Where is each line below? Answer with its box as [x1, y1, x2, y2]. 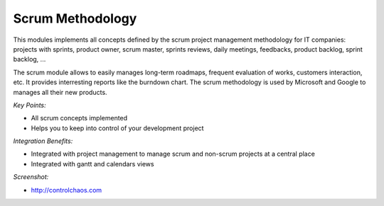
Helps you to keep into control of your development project [31, 124, 204, 132]
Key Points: [13, 101, 46, 109]
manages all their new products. [13, 88, 107, 96]
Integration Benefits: [13, 137, 73, 145]
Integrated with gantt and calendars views [31, 159, 154, 168]
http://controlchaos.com [31, 185, 102, 194]
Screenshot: [13, 173, 49, 181]
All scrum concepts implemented [31, 114, 128, 122]
